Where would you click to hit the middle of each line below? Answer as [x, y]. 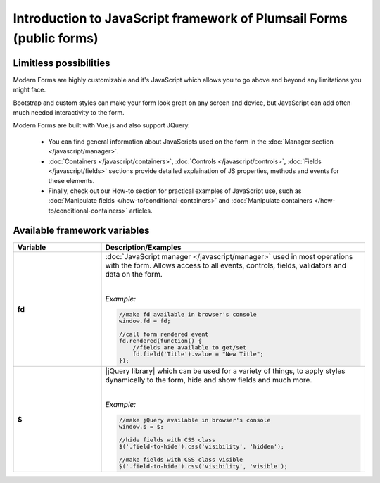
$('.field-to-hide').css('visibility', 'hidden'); [202, 447]
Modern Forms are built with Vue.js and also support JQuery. [101, 125]
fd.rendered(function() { [160, 341]
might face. [30, 90]
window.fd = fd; [145, 321]
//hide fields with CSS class [167, 440]
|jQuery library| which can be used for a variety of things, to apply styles [225, 371]
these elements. [71, 181]
